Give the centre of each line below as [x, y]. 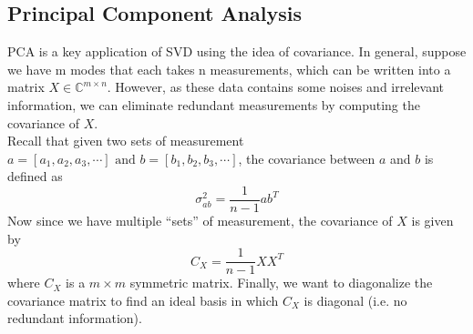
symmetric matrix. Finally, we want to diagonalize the [281, 283]
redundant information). [75, 318]
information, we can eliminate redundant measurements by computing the [214, 104]
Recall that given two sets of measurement [126, 141]
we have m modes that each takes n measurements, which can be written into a [229, 69]
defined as [35, 176]
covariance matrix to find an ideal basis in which [143, 300]
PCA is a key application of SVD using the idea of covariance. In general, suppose [237, 51]
